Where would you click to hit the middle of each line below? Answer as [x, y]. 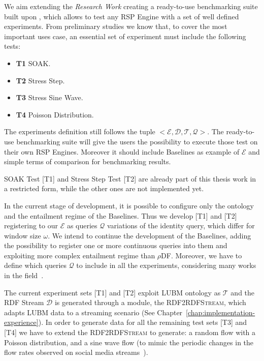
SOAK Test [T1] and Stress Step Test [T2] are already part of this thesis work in [130, 178]
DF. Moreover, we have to [202, 255]
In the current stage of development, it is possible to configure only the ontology [129, 205]
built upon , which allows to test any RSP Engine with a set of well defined [122, 16]
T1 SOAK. [33, 63]
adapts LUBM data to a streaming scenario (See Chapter [93, 312]
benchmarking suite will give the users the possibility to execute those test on [137, 141]
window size [23, 235]
